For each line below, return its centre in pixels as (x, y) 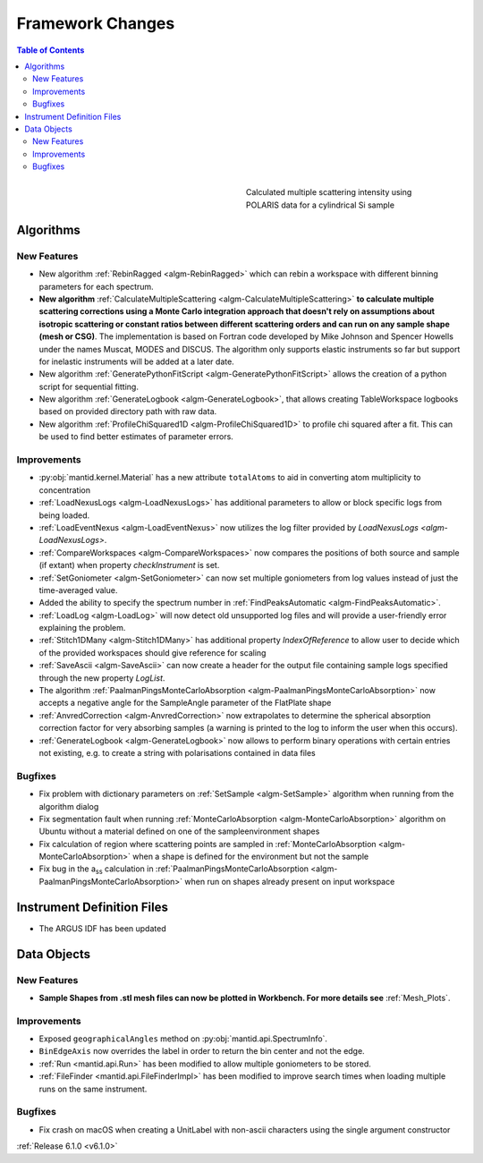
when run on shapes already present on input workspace (290, 881)
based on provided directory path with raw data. (128, 412)
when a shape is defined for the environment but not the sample (251, 857)
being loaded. (64, 515)
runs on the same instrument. (93, 1089)
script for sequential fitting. (89, 386)
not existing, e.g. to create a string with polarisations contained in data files (178, 752)
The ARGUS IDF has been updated (102, 928)
